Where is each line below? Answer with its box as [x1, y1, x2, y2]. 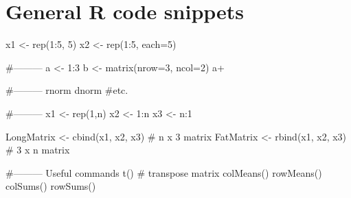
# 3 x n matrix [5, 143, 70, 157]
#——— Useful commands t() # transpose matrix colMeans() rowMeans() [5, 165, 322, 180]
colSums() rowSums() [5, 179, 96, 193]
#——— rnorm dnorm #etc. [5, 83, 128, 97]
